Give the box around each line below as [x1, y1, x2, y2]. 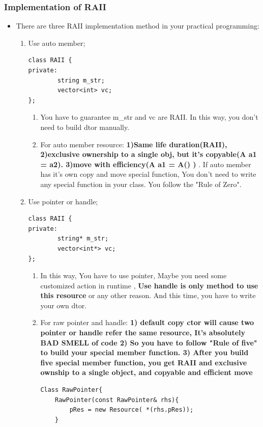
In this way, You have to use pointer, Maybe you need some [40, 270, 227, 281]
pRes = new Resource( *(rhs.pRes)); [69, 406, 194, 414]
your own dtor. [40, 300, 87, 310]
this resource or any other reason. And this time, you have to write [40, 290, 256, 301]
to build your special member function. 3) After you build [40, 347, 249, 358]
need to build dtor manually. [40, 121, 130, 132]
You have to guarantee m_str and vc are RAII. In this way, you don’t [40, 112, 258, 122]
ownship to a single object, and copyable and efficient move [40, 367, 253, 378]
